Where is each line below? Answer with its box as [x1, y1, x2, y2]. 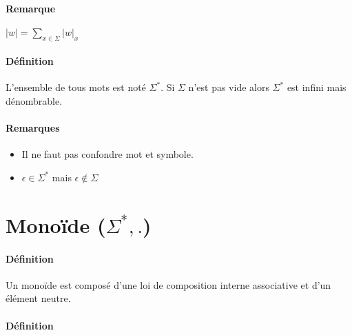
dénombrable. [6, 93, 63, 108]
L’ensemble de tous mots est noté [6, 80, 146, 94]
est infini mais [287, 80, 346, 94]
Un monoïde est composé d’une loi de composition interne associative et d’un [6, 277, 331, 292]
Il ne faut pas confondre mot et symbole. [21, 147, 194, 161]
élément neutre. [6, 291, 71, 305]
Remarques [6, 121, 60, 135]
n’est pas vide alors [188, 80, 269, 94]
